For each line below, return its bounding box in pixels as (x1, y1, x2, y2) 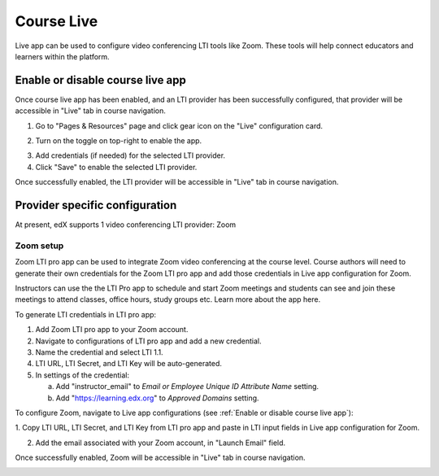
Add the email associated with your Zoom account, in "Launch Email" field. (35, 438, 286, 448)
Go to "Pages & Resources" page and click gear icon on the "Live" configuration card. (35, 120, 324, 130)
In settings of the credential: (35, 370, 130, 380)
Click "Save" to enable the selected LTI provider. (35, 162, 198, 172)
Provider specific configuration (15, 199, 177, 212)
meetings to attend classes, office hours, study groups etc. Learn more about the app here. (15, 295, 321, 304)
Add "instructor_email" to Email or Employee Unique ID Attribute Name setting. (55, 382, 319, 391)
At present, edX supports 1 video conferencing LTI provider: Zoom (15, 220, 237, 229)
